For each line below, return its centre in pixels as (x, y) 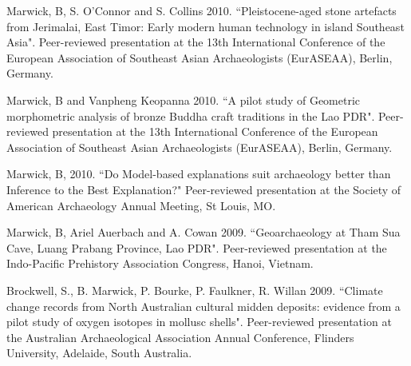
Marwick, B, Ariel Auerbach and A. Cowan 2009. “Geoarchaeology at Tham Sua (204, 232)
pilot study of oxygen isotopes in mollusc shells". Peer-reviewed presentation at (199, 322)
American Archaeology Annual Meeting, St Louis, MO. (141, 205)
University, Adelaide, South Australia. (99, 353)
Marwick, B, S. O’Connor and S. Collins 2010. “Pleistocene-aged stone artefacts (202, 10)
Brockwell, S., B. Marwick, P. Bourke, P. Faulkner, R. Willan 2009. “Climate (195, 290)
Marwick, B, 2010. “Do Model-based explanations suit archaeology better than (199, 174)
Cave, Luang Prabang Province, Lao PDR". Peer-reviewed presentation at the (197, 247)
